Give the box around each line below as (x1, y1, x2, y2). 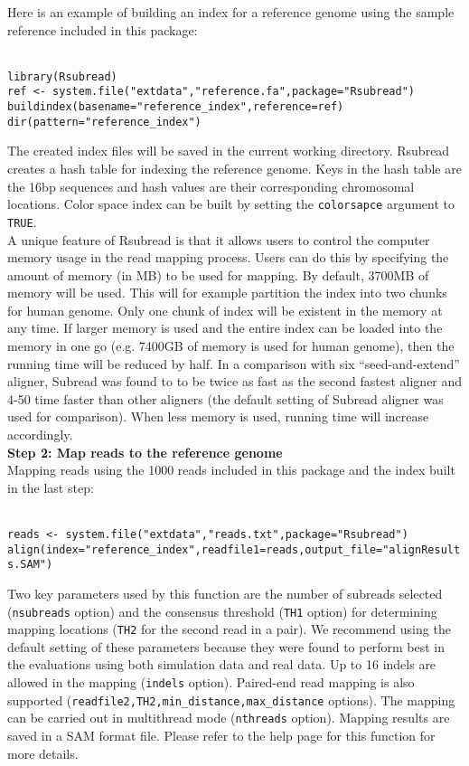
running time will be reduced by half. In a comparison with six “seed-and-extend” (7, 354, 460, 373)
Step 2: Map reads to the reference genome (7, 442, 283, 461)
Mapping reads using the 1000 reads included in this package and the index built (7, 460, 455, 479)
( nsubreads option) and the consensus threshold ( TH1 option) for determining (7, 601, 437, 620)
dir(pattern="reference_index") (7, 115, 202, 128)
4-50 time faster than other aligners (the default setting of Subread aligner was (7, 389, 444, 408)
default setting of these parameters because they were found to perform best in (7, 637, 445, 656)
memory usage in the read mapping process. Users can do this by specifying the (7, 248, 449, 267)
